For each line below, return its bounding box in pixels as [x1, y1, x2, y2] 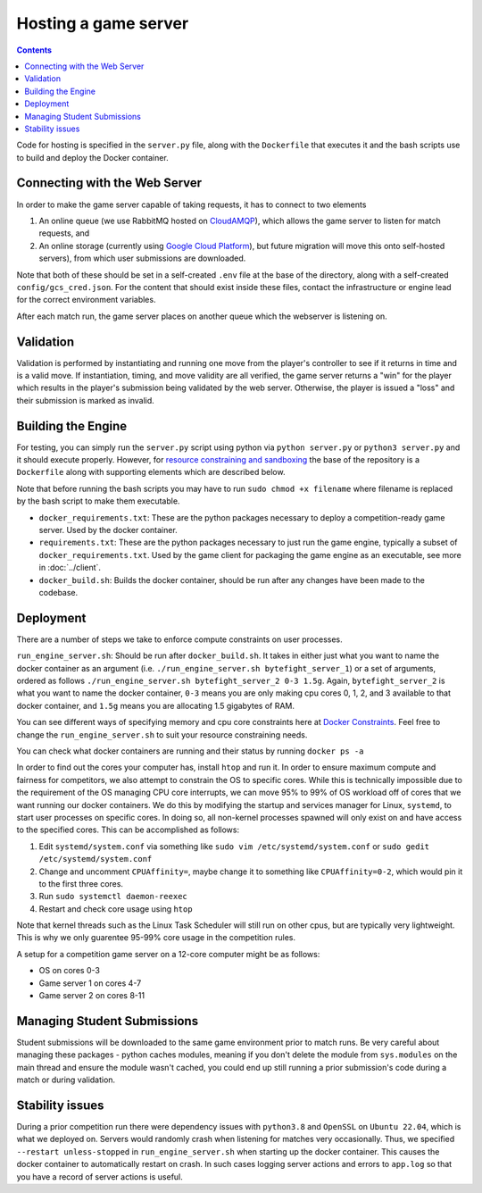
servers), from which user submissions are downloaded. [38, 253, 246, 263]
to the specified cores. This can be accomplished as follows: [16, 824, 240, 835]
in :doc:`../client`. [38, 563, 102, 573]
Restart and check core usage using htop [38, 903, 193, 914]
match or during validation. [16, 1074, 116, 1085]
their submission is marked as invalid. [16, 395, 155, 405]
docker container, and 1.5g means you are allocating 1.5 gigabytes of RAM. [16, 700, 295, 711]
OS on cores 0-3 [38, 965, 100, 976]
